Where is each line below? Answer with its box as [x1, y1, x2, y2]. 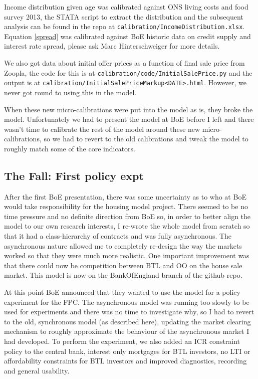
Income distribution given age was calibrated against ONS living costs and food [4, 2, 248, 12]
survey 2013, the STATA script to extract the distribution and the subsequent [4, 11, 243, 22]
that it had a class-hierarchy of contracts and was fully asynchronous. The [4, 231, 232, 241]
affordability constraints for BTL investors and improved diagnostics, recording [4, 355, 247, 366]
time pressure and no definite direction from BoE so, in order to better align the [4, 211, 251, 221]
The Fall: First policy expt [4, 167, 144, 183]
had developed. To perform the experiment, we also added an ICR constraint [4, 336, 240, 346]
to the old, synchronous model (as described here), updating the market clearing [4, 316, 251, 326]
